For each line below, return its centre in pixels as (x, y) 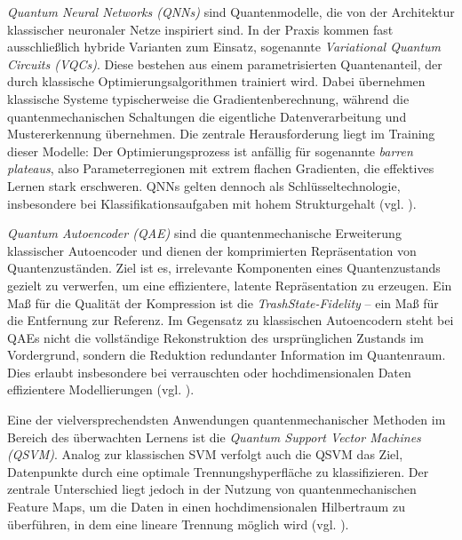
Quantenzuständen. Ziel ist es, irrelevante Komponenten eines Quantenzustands (224, 268)
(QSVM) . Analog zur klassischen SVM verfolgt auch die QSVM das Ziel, (205, 454)
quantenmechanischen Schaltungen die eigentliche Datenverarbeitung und (207, 116)
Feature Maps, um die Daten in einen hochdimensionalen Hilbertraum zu (206, 507)
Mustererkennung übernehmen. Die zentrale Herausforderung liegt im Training (221, 134)
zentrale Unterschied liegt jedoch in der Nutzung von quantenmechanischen (212, 489)
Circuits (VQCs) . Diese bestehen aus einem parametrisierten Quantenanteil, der (225, 64)
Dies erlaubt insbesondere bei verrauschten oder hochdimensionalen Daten (209, 372)
